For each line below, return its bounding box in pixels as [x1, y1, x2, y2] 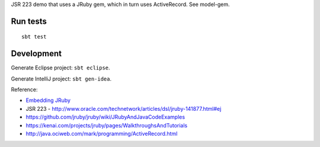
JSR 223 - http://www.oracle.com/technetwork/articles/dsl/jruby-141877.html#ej [25, 105, 222, 112]
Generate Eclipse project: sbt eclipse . [11, 64, 110, 71]
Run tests [11, 16, 47, 26]
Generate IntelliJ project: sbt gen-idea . [11, 75, 112, 82]
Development [11, 49, 62, 59]
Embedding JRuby [25, 97, 71, 104]
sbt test [21, 33, 47, 40]
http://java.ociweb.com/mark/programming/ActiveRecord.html [25, 130, 178, 138]
